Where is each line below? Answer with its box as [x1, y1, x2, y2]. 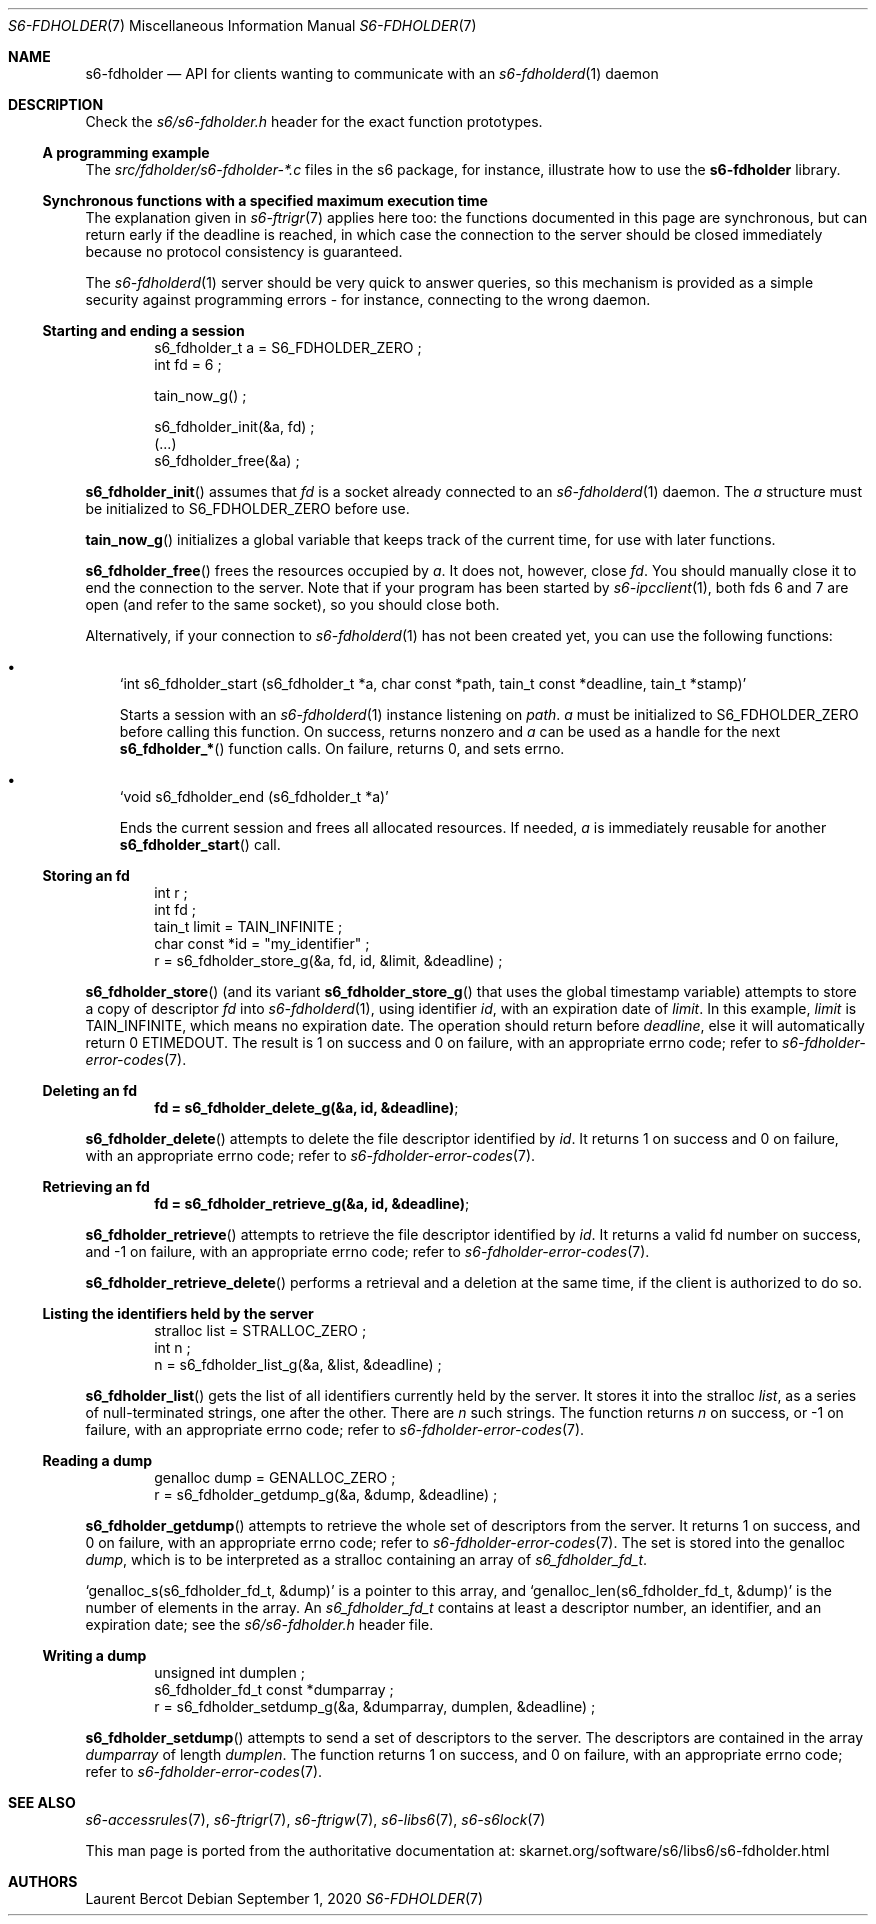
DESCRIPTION [8, 96, 104, 113]
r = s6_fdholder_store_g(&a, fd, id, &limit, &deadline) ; [154, 952, 503, 969]
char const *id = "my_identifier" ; [154, 935, 370, 952]
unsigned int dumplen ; [154, 1664, 305, 1681]
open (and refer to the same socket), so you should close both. [85, 596, 500, 613]
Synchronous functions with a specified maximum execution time [42, 192, 488, 209]
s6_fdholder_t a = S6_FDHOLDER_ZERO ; [154, 339, 422, 356]
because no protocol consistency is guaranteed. [85, 243, 403, 260]
